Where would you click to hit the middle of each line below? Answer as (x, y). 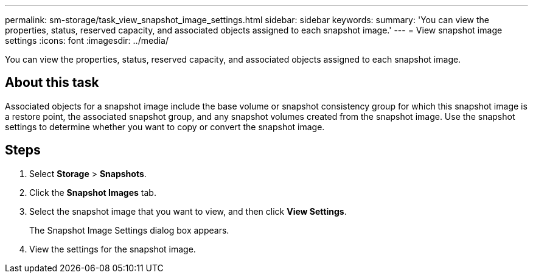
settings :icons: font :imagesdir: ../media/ (87, 40)
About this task (52, 83)
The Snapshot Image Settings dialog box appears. (129, 230)
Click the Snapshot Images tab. (93, 192)
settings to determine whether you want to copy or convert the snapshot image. (165, 127)
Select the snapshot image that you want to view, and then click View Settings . (188, 211)
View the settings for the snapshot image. (113, 249)
